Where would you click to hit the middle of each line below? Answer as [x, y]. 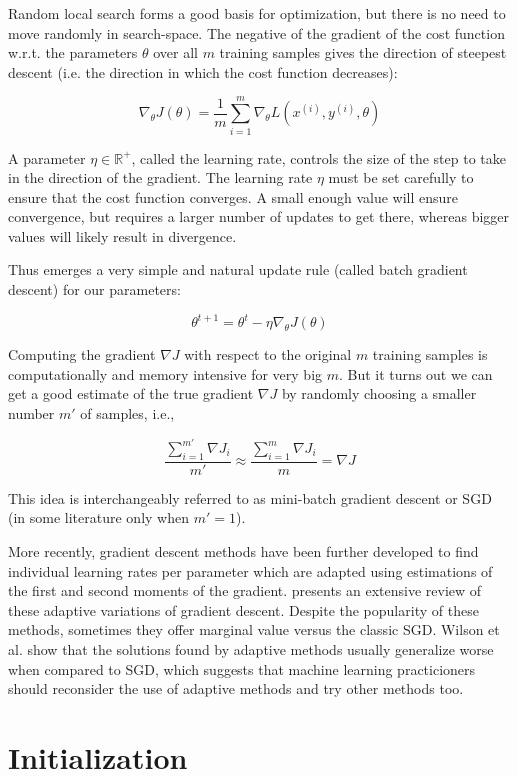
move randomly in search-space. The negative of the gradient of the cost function [256, 32]
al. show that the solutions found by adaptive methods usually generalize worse [251, 649]
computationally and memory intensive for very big [165, 373]
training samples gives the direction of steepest [363, 52]
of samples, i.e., [127, 412]
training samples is [430, 354]
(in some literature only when [98, 517]
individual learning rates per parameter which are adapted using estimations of [250, 570]
